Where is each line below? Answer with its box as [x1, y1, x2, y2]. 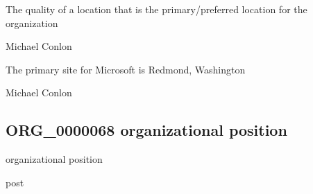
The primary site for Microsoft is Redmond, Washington [6, 62, 246, 76]
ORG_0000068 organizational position [6, 119, 287, 141]
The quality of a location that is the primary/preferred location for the [6, 2, 307, 16]
